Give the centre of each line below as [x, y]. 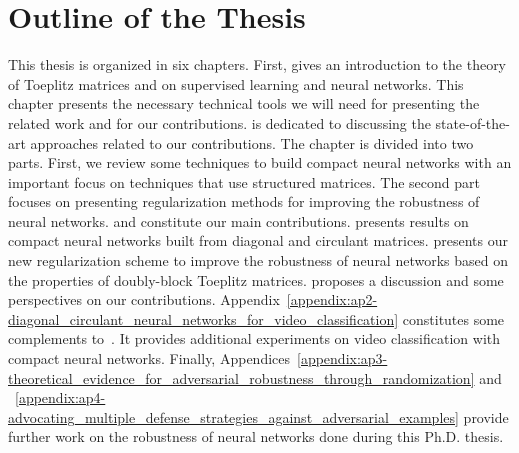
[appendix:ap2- [332, 299]
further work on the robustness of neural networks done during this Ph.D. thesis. [256, 436]
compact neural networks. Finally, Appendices [149, 358]
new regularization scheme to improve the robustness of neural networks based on [258, 260]
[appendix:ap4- [60, 397]
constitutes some [453, 318]
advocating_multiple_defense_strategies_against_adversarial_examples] [233, 416]
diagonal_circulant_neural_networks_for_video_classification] [203, 318]
